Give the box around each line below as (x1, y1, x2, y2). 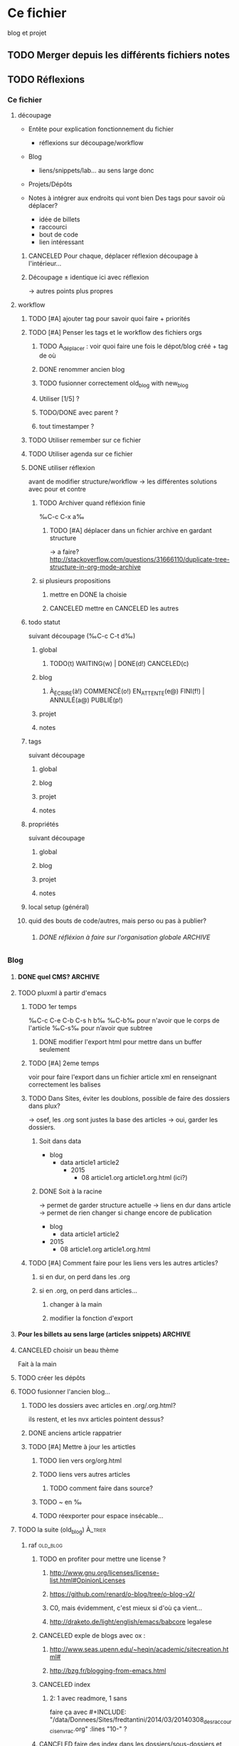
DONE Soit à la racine (38, 1187, 102, 1196)
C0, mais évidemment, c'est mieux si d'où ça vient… (49, 1604, 203, 1612)
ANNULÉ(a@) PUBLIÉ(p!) (49, 696, 123, 704)
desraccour (203, 1718, 232, 1725)
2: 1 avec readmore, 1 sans (49, 1693, 127, 1703)
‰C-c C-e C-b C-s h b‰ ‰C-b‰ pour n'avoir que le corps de (28, 1016, 220, 1025)
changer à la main (49, 1300, 102, 1308)
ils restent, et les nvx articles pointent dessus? (28, 1415, 164, 1423)
